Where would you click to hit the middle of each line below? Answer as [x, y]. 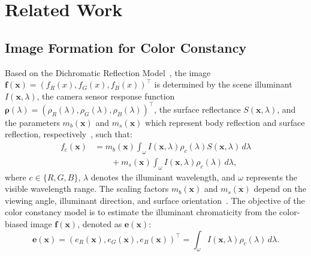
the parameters [32, 122]
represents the [272, 177]
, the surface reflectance [197, 109]
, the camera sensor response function [106, 96]
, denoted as [100, 224]
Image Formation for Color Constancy [126, 47]
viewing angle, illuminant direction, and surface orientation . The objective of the [155, 200]
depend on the [280, 189]
